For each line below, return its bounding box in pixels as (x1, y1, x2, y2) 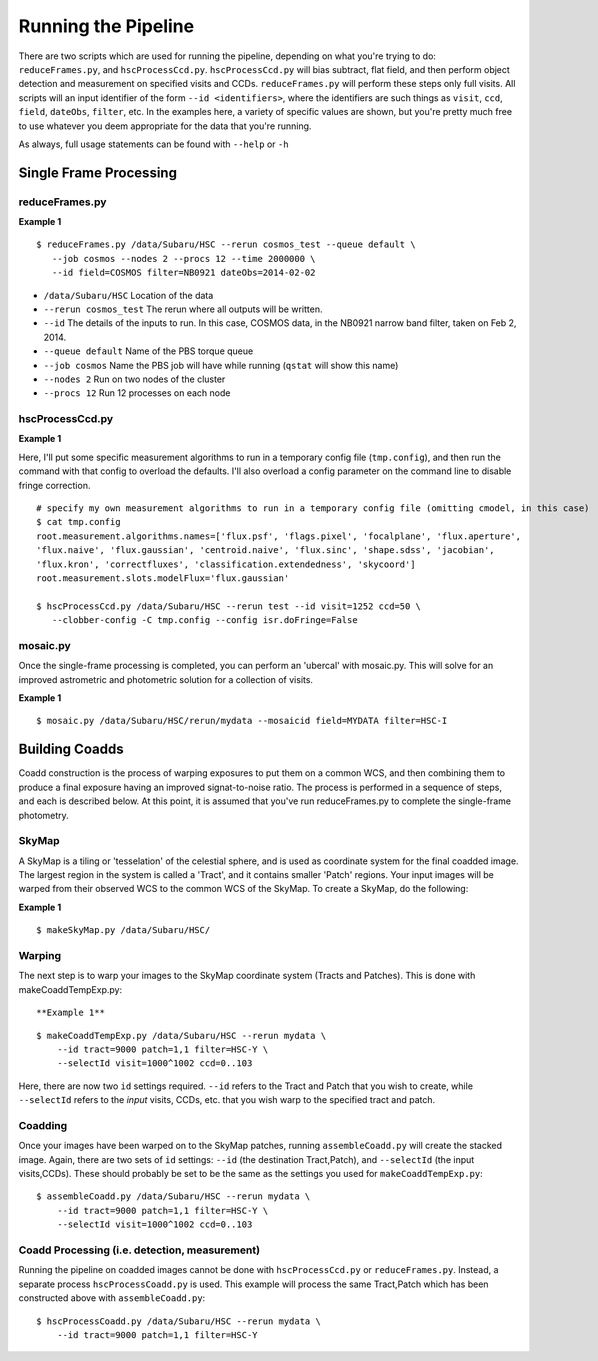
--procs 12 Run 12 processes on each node (43, 387, 231, 399)
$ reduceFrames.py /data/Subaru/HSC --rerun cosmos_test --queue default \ (36, 239, 416, 250)
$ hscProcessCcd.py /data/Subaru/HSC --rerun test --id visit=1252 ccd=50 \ (36, 600, 422, 612)
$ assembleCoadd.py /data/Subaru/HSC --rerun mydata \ (36, 1191, 311, 1202)
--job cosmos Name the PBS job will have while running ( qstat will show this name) (43, 359, 399, 371)
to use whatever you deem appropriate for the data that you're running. (18, 120, 312, 132)
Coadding (18, 1118, 68, 1132)
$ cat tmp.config (36, 516, 121, 528)
